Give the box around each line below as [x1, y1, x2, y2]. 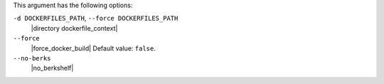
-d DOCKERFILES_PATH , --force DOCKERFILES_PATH [13, 14, 178, 23]
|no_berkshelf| [31, 64, 74, 73]
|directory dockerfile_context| [31, 23, 118, 32]
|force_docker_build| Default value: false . [31, 43, 156, 53]
